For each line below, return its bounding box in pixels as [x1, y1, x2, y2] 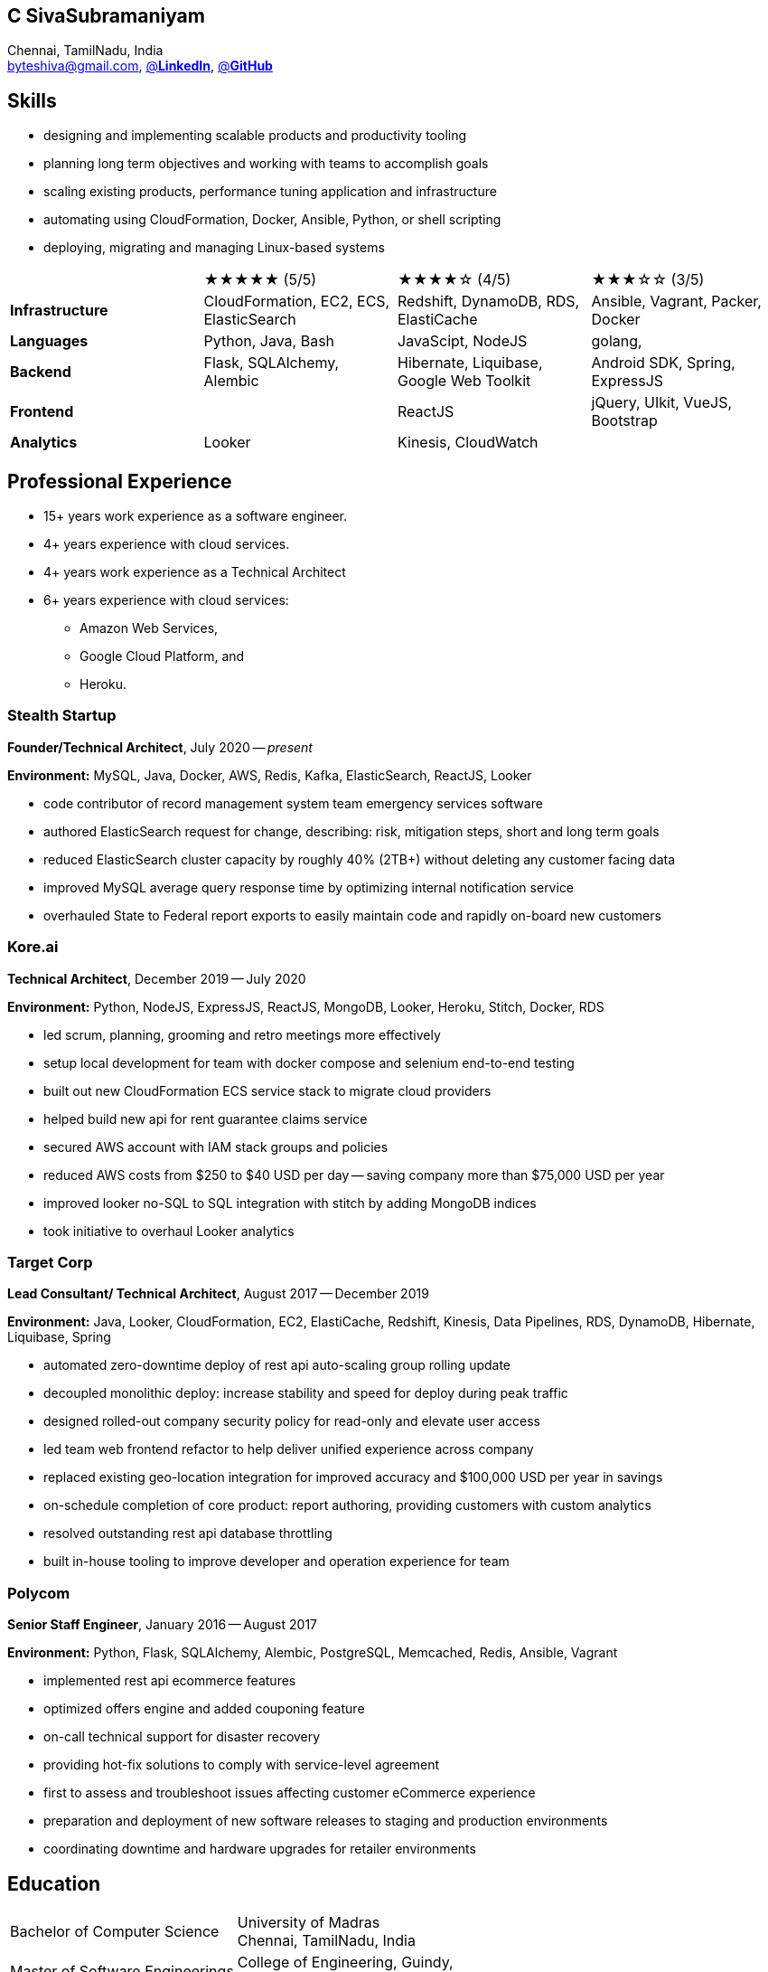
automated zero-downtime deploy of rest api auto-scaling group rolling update [43, 1357, 511, 1373]
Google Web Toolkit [398, 372, 531, 391]
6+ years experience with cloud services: [43, 592, 289, 609]
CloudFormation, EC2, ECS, [203, 292, 390, 311]
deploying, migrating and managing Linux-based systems [43, 240, 385, 256]
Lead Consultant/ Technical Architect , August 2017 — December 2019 [7, 1286, 429, 1302]
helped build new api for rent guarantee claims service [43, 1110, 368, 1127]
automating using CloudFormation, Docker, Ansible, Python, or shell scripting [43, 212, 501, 228]
